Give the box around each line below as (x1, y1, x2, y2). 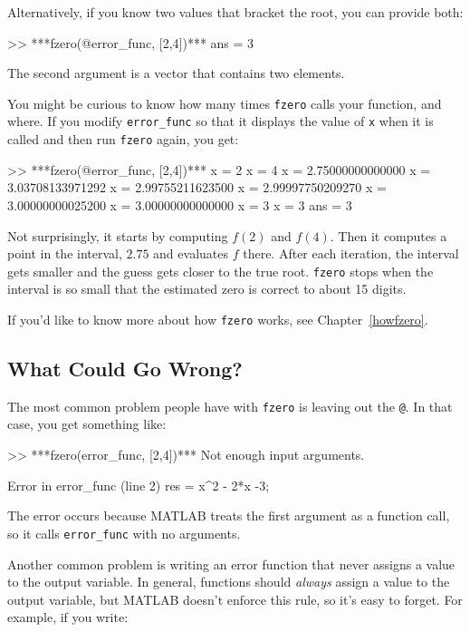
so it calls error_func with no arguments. (7, 523, 241, 542)
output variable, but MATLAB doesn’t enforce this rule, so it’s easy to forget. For (7, 589, 463, 608)
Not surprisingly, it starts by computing (7, 226, 228, 245)
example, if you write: (7, 608, 129, 627)
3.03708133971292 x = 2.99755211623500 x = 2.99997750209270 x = (7, 178, 387, 197)
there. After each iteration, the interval (243, 244, 459, 263)
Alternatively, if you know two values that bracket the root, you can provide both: (7, 3, 464, 21)
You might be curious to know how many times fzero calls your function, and (7, 93, 442, 112)
